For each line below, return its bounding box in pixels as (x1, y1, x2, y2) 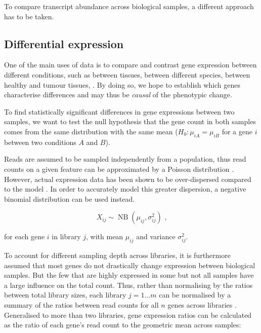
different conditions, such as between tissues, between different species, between (4, 69, 250, 80)
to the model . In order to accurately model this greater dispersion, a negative (4, 183, 246, 194)
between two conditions (4, 136, 76, 147)
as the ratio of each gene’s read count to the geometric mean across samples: (4, 319, 241, 330)
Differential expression (4, 35, 124, 51)
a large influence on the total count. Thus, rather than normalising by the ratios (4, 279, 253, 290)
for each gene (4, 231, 45, 242)
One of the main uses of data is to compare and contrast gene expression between (4, 59, 257, 70)
